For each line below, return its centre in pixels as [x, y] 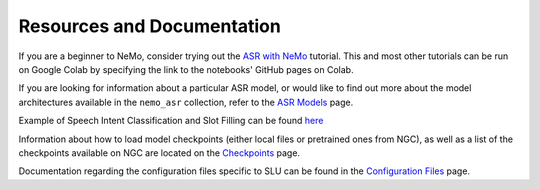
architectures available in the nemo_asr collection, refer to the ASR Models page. [186, 102]
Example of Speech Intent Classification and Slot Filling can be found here [171, 121]
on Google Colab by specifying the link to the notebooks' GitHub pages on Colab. [186, 69]
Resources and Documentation [150, 26]
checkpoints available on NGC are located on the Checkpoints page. [159, 152]
